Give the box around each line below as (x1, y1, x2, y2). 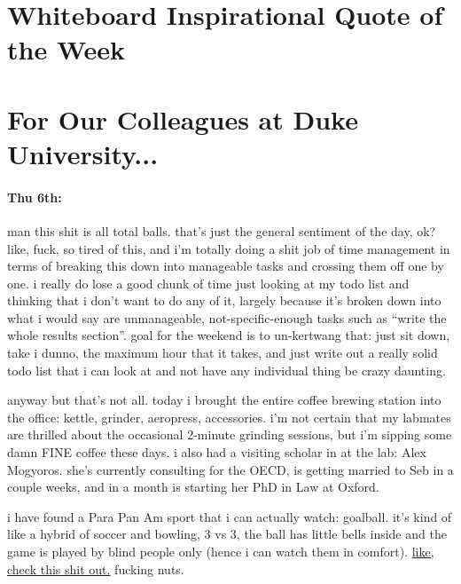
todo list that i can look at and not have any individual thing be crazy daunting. (7, 360, 446, 379)
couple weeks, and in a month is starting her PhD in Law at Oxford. (7, 477, 379, 496)
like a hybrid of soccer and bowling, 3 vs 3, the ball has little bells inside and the (7, 525, 447, 543)
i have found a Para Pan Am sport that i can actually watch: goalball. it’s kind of (7, 507, 452, 525)
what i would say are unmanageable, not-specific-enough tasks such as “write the (7, 308, 447, 327)
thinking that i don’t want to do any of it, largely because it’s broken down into (7, 291, 441, 310)
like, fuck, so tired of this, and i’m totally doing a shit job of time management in (7, 239, 450, 257)
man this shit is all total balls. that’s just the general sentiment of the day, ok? (7, 221, 436, 240)
